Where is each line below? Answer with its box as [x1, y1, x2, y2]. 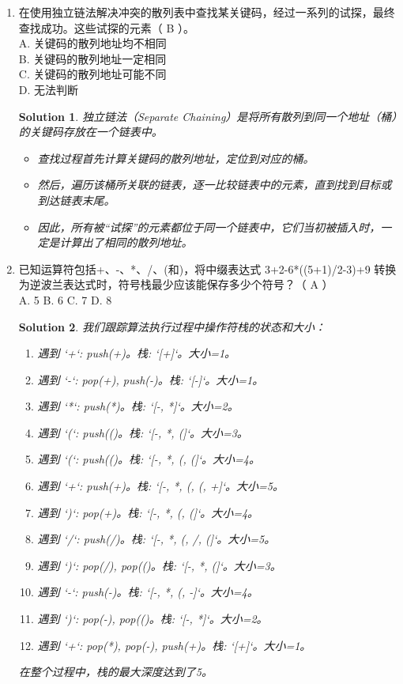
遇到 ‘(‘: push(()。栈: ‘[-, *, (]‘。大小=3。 [37, 424, 248, 440]
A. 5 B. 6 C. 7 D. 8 [18, 291, 112, 308]
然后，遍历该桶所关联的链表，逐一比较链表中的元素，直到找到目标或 [37, 176, 392, 193]
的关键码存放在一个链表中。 [18, 123, 163, 140]
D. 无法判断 [18, 81, 79, 97]
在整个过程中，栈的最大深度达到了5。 [18, 663, 213, 680]
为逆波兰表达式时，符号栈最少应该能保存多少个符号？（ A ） [18, 276, 333, 293]
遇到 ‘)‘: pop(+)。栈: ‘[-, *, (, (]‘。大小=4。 [37, 504, 259, 520]
